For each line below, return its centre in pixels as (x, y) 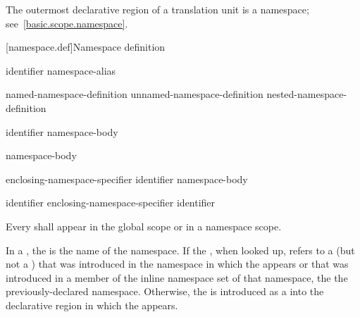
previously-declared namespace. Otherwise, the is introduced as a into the (165, 291)
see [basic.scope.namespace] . (67, 23)
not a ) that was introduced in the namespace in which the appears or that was (177, 264)
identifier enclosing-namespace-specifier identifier (111, 203)
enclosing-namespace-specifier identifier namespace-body (127, 179)
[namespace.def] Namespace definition (86, 47)
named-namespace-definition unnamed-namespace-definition (135, 94)
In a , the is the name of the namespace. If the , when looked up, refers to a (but (180, 250)
